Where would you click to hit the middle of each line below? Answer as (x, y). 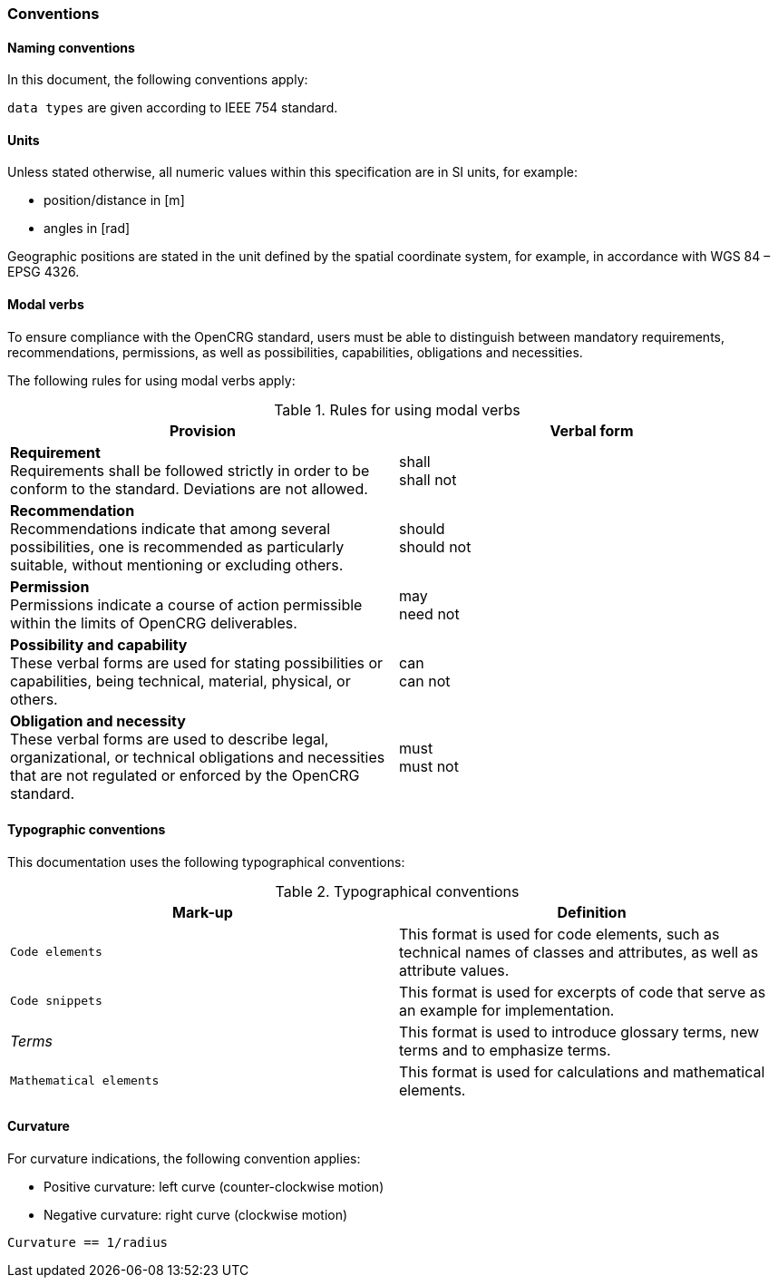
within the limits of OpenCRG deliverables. (154, 623)
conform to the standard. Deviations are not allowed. (189, 488)
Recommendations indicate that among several (170, 528)
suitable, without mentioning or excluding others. (177, 565)
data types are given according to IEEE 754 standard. (173, 108)
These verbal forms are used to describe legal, (170, 739)
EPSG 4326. (44, 272)
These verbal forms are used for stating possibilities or (197, 662)
